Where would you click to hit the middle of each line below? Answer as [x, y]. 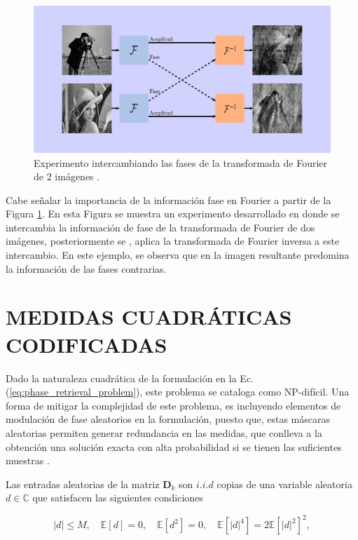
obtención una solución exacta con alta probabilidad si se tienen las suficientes [174, 446]
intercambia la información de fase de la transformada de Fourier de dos [160, 227]
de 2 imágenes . [67, 176]
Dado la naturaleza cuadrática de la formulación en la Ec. [130, 378]
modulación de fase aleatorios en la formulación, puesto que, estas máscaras [168, 419]
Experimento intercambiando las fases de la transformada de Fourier [181, 162]
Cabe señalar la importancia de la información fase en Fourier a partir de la [168, 200]
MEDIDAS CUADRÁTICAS [149, 317]
